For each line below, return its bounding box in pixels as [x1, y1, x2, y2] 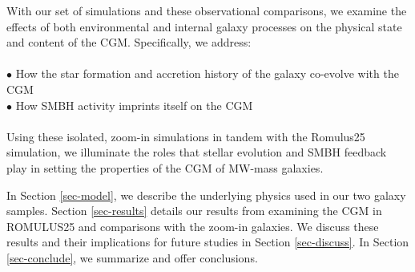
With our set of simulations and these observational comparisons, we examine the [6, 2, 407, 18]
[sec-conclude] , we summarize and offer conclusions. [6, 249, 258, 266]
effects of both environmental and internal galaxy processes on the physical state [6, 18, 402, 35]
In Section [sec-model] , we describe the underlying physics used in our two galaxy [6, 186, 406, 203]
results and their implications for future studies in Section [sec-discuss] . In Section [6, 233, 409, 250]
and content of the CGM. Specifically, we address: [6, 34, 252, 51]
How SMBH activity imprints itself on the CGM [15, 96, 253, 113]
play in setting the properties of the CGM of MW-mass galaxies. [6, 159, 324, 176]
